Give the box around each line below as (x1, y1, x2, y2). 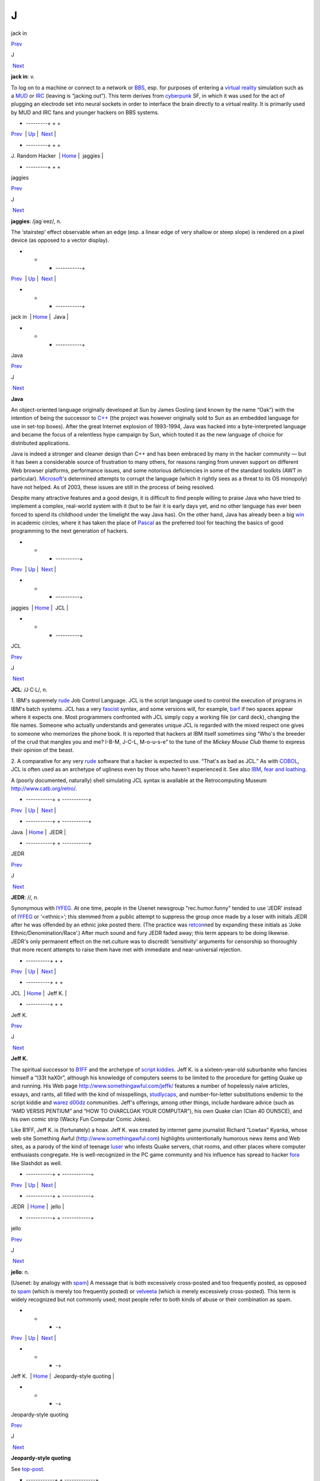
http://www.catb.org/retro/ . (11, 785, 77, 792)
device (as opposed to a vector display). (11, 237, 110, 244)
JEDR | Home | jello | (11, 1203, 65, 1210)
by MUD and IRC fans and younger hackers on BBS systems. (11, 108, 159, 116)
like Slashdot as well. (11, 1159, 62, 1166)
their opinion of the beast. (11, 746, 74, 754)
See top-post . (11, 1465, 45, 1472)
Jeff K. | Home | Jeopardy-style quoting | (11, 1373, 115, 1380)
